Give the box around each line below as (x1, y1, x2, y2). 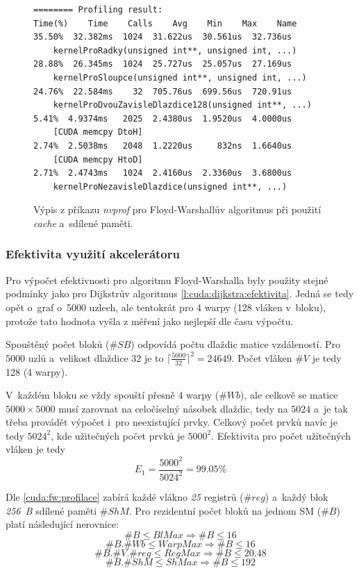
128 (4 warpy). (6, 364, 68, 379)
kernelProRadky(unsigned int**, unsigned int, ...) (53, 45, 297, 56)
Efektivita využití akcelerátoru (6, 245, 180, 263)
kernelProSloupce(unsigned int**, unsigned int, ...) (53, 72, 307, 83)
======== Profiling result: (33, 5, 163, 15)
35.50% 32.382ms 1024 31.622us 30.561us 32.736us (33, 32, 292, 42)
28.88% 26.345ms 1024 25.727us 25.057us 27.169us (33, 59, 292, 69)
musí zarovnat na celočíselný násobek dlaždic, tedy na (58, 401, 288, 415)
